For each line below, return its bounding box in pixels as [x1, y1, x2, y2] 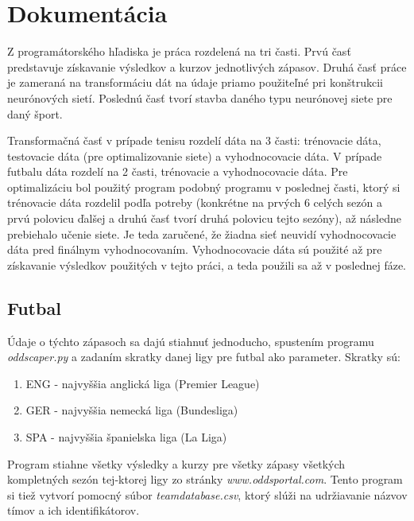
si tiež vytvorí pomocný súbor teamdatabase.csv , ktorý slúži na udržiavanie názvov [7, 486, 408, 503]
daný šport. [7, 105, 63, 122]
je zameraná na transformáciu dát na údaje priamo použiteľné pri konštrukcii [7, 74, 383, 91]
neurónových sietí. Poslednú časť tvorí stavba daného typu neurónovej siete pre [7, 89, 393, 106]
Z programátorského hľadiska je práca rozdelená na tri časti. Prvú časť [7, 43, 351, 60]
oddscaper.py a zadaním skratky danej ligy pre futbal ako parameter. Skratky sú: [7, 348, 400, 365]
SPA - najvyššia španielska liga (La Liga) [25, 429, 227, 445]
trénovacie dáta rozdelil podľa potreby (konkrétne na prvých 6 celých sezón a [7, 194, 382, 211]
